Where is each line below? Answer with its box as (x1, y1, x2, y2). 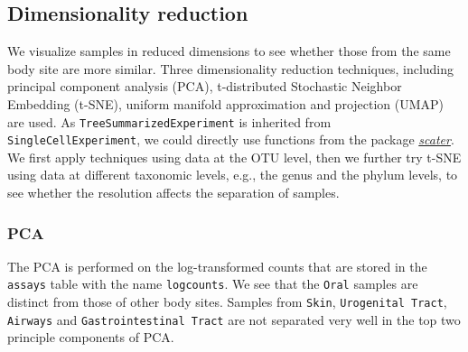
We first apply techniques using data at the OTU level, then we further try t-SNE (7, 147, 462, 166)
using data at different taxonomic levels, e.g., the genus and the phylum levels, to (7, 165, 458, 184)
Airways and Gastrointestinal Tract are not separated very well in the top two (7, 310, 461, 329)
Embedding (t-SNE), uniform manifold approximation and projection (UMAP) (7, 94, 445, 113)
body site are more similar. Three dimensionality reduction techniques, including (7, 59, 454, 78)
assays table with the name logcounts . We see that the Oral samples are (7, 274, 418, 293)
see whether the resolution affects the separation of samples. (7, 183, 340, 202)
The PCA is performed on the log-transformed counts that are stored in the (7, 256, 427, 275)
